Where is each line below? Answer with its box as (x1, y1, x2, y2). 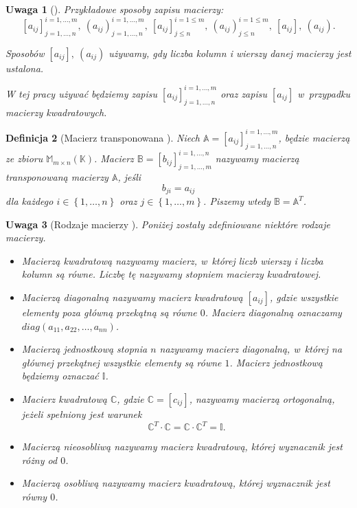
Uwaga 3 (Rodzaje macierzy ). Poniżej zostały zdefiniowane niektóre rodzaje (5, 217, 330, 231)
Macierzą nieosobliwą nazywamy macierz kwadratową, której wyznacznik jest (21, 439, 343, 454)
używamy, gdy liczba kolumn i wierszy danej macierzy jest (108, 45, 352, 60)
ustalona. (5, 60, 44, 75)
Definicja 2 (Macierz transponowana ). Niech (5, 130, 200, 144)
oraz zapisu (220, 86, 267, 100)
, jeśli (117, 169, 141, 184)
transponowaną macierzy (5, 169, 108, 184)
